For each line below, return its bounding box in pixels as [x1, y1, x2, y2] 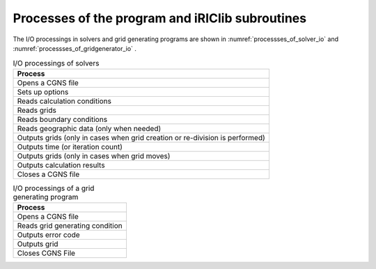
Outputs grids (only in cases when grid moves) [17, 151, 171, 160]
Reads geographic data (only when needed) [17, 123, 162, 133]
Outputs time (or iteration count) [17, 141, 123, 151]
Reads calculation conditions [17, 96, 111, 106]
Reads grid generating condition [17, 221, 123, 231]
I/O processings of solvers [13, 58, 100, 68]
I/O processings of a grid [13, 183, 95, 193]
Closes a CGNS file [17, 169, 80, 179]
